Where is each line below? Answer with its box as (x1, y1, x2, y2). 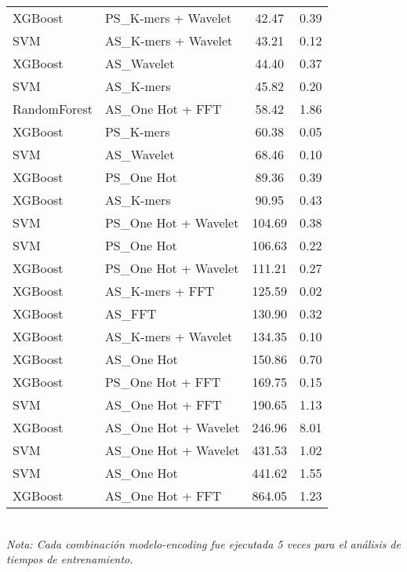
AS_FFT (104, 304, 157, 322)
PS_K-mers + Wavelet (104, 9, 232, 27)
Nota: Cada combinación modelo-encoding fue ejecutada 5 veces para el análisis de (6, 535, 401, 552)
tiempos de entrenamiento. (6, 551, 133, 567)
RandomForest (13, 100, 93, 118)
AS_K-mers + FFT (104, 282, 215, 300)
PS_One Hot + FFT (104, 373, 221, 391)
